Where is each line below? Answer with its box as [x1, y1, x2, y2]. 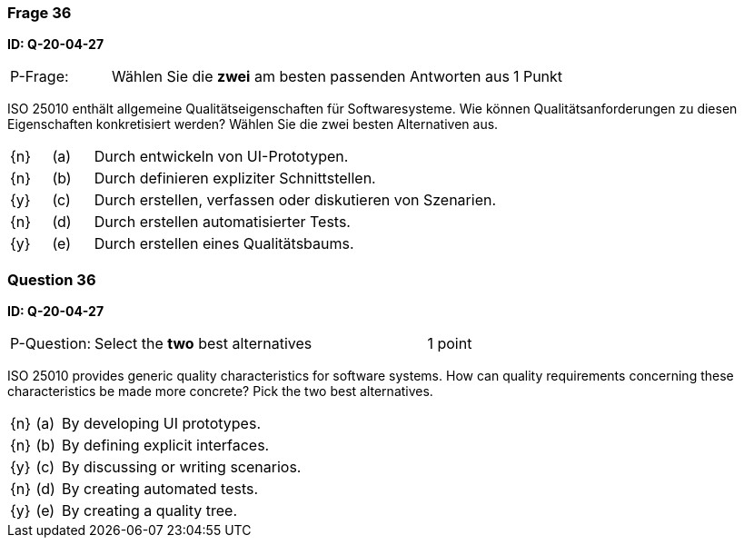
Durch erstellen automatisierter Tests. [94, 213, 351, 232]
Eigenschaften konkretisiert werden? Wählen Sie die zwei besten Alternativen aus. [7, 116, 499, 133]
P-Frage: [10, 67, 69, 86]
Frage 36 [7, 4, 72, 22]
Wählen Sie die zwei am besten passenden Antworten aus [111, 67, 510, 86]
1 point [427, 334, 472, 353]
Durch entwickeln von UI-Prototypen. [94, 147, 349, 166]
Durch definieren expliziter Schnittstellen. [94, 169, 376, 188]
